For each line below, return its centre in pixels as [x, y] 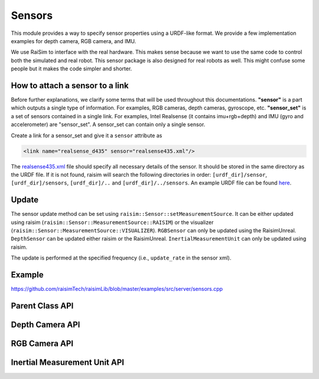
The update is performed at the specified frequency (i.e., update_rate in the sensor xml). [121, 258]
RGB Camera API [42, 343]
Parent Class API [42, 305]
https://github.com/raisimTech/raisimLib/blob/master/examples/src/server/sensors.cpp [117, 289]
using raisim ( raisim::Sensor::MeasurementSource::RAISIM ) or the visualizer [112, 222]
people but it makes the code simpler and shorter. [71, 69]
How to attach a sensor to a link [70, 85]
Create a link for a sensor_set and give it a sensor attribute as [87, 135]
